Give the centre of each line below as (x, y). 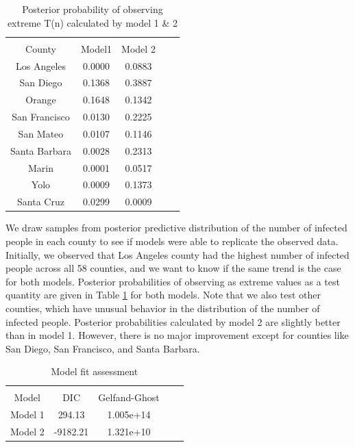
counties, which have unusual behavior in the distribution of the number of (163, 308)
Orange (41, 100)
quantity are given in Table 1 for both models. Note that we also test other (163, 295)
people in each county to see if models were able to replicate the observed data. (172, 241)
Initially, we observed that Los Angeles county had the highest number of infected (177, 254)
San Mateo (41, 133)
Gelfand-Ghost (129, 397)
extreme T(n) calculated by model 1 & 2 (92, 22)
